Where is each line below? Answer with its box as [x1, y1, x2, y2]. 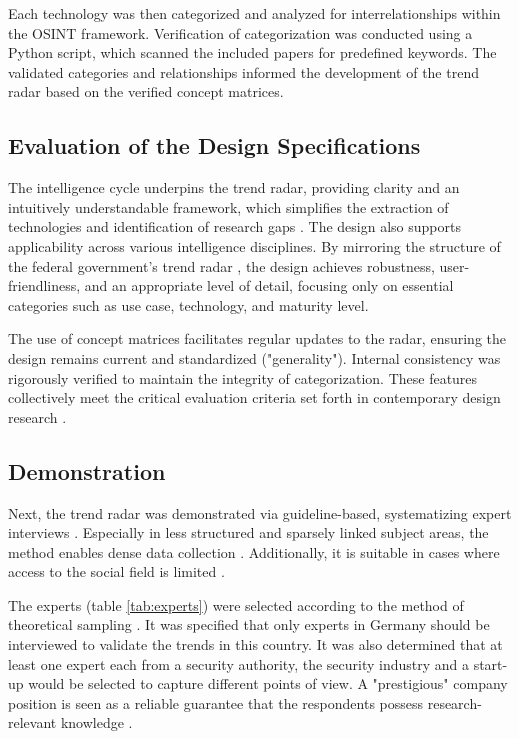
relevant [8, 712, 57, 733]
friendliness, [8, 275, 81, 296]
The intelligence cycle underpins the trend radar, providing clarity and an [8, 177, 460, 198]
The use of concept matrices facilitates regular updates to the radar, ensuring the [8, 328, 506, 349]
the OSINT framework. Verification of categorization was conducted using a [8, 22, 473, 43]
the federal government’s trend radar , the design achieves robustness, [8, 255, 435, 276]
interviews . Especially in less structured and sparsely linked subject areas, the [8, 522, 489, 543]
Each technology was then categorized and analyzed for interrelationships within [8, 3, 501, 23]
